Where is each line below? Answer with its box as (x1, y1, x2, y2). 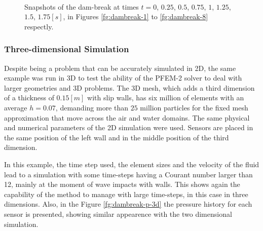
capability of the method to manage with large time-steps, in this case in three (4, 188, 248, 199)
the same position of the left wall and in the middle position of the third (4, 132, 229, 142)
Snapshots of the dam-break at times (24, 1, 139, 12)
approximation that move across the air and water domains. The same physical (4, 112, 250, 123)
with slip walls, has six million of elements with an (87, 92, 244, 103)
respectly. (24, 21, 54, 31)
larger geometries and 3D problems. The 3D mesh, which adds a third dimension (4, 82, 255, 93)
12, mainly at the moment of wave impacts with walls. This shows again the (4, 179, 240, 189)
